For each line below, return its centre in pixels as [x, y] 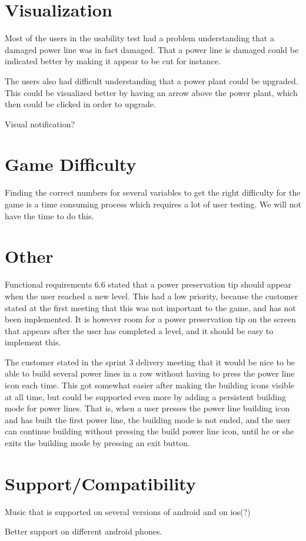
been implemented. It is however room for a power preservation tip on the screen [150, 319]
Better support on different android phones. [84, 531]
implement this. [33, 342]
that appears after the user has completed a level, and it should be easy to [139, 330]
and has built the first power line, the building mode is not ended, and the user [148, 419]
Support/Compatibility [100, 483]
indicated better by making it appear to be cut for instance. [113, 61]
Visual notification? [40, 123]
